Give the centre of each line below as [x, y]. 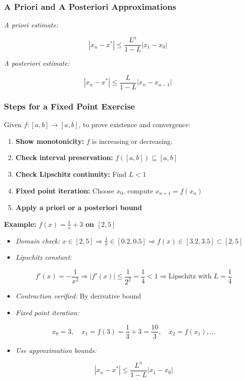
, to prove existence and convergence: [135, 124]
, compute [138, 190]
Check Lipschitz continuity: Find [71, 174]
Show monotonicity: [50, 141]
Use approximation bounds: [56, 350]
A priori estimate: [31, 25]
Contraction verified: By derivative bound [78, 296]
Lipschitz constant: [44, 257]
